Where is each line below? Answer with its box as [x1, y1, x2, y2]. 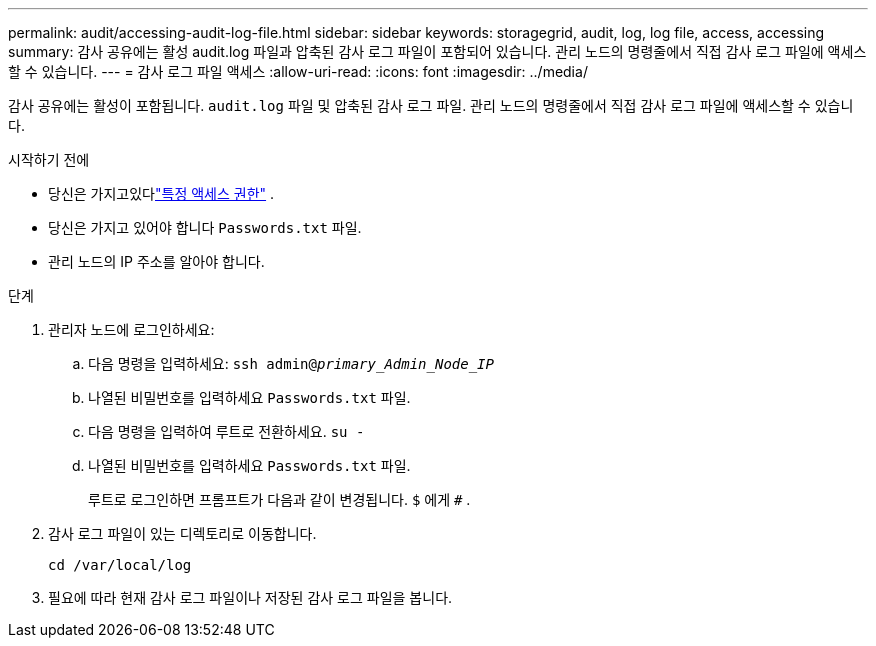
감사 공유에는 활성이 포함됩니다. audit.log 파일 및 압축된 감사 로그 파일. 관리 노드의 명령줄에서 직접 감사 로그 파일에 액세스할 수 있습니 [8, 97, 854, 114]
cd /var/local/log [48, 557, 192, 573]
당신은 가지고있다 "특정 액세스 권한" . [48, 185, 275, 202]
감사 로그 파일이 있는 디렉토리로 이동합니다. [48, 525, 317, 542]
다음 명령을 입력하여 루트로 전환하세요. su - [88, 423, 365, 440]
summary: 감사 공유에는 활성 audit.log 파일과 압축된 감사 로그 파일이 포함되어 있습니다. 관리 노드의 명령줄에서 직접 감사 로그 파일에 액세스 [8, 43, 867, 60]
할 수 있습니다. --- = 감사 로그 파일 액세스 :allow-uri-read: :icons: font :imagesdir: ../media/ [8, 63, 588, 80]
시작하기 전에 [8, 151, 90, 168]
